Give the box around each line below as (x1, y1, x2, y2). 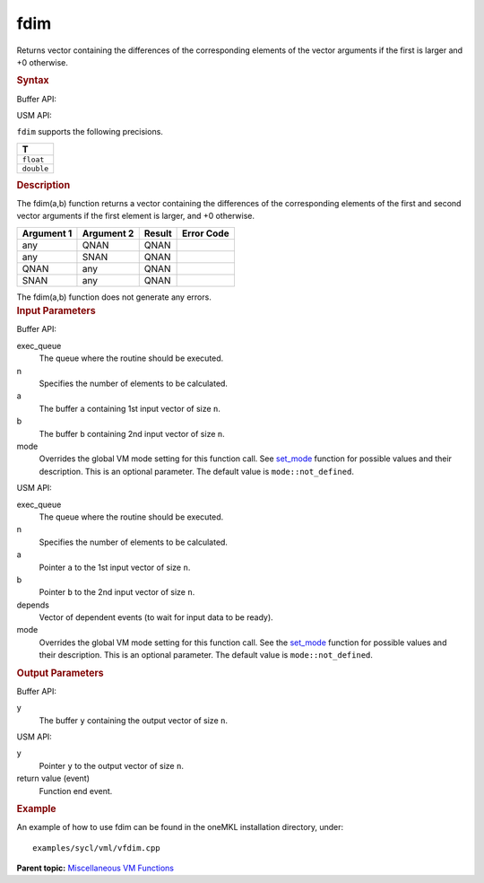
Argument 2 (82, 227, 134, 240)
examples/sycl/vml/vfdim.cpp (32, 843, 160, 852)
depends (16, 599, 49, 610)
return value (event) (16, 773, 90, 784)
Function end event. (39, 785, 113, 796)
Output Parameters (16, 667, 104, 679)
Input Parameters (16, 305, 96, 318)
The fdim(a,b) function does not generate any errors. (16, 292, 212, 302)
